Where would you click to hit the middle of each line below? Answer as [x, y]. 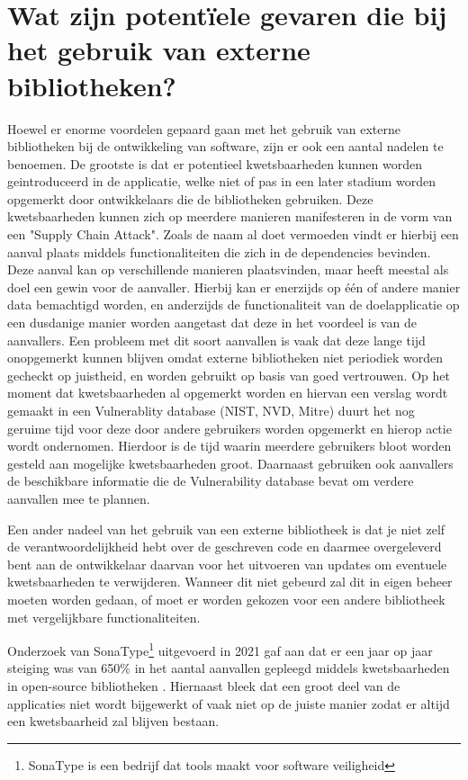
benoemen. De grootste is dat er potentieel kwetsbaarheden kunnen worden [215, 163]
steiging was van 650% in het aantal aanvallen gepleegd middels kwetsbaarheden [229, 668]
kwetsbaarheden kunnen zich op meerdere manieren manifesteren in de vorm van [230, 216]
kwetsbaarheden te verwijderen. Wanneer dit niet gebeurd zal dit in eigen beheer [230, 582]
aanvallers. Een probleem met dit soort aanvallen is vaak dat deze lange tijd [216, 340]
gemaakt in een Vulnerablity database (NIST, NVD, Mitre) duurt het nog [211, 410]
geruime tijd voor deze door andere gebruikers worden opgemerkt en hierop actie [229, 428]
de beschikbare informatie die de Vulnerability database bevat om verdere [211, 481]
